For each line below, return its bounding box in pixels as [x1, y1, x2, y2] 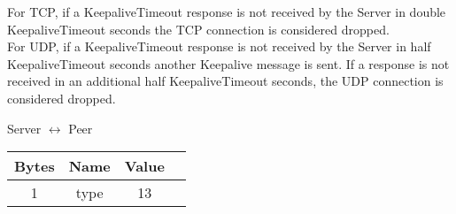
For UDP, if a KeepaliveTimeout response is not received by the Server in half [7, 37, 431, 56]
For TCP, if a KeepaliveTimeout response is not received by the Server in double [7, 3, 446, 20]
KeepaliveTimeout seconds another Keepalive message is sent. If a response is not [7, 54, 450, 73]
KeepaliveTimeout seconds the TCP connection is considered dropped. [7, 19, 390, 38]
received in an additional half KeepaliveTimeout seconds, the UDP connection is [7, 72, 444, 90]
